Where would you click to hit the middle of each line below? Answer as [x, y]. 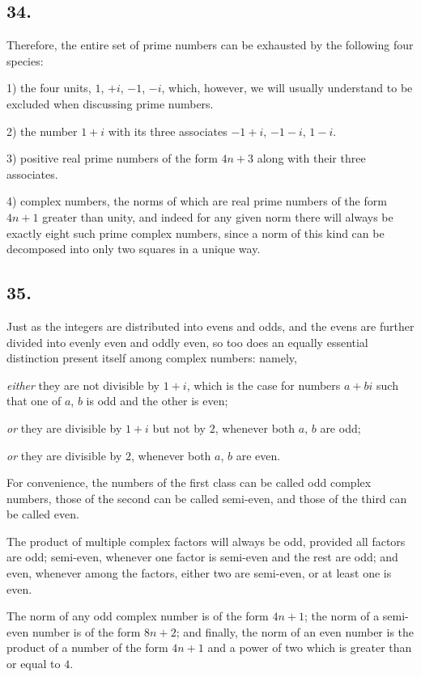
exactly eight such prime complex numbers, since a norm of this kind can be [196, 233]
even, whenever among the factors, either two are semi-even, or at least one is [199, 573]
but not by [179, 427]
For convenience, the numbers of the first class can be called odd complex [189, 482]
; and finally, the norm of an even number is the [295, 631]
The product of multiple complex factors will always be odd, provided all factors [206, 541]
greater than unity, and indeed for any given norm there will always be [218, 216]
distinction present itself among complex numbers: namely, [152, 358]
